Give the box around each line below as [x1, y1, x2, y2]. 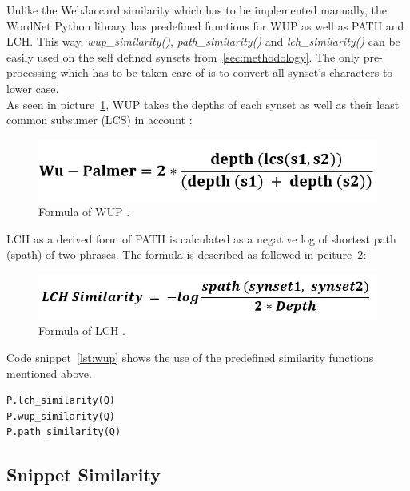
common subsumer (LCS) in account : [6, 111, 193, 128]
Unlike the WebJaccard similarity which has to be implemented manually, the [6, 2, 388, 18]
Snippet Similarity [6, 462, 161, 487]
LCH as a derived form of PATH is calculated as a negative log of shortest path [6, 230, 396, 247]
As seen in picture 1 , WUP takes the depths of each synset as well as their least [6, 95, 400, 112]
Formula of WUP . [38, 203, 130, 220]
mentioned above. [6, 364, 92, 381]
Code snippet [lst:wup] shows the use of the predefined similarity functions [6, 349, 374, 365]
